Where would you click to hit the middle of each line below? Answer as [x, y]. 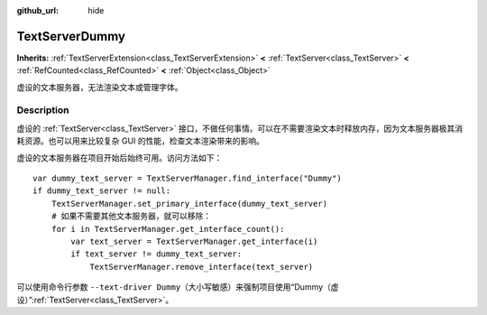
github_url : [37, 10]
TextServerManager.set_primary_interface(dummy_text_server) [189, 204]
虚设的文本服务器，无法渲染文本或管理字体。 [100, 87]
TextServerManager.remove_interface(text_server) [202, 267]
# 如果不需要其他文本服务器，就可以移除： [131, 216]
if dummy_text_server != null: [102, 191]
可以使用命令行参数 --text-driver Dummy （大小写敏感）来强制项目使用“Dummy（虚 [178, 287]
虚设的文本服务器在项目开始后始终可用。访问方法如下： [119, 157]
